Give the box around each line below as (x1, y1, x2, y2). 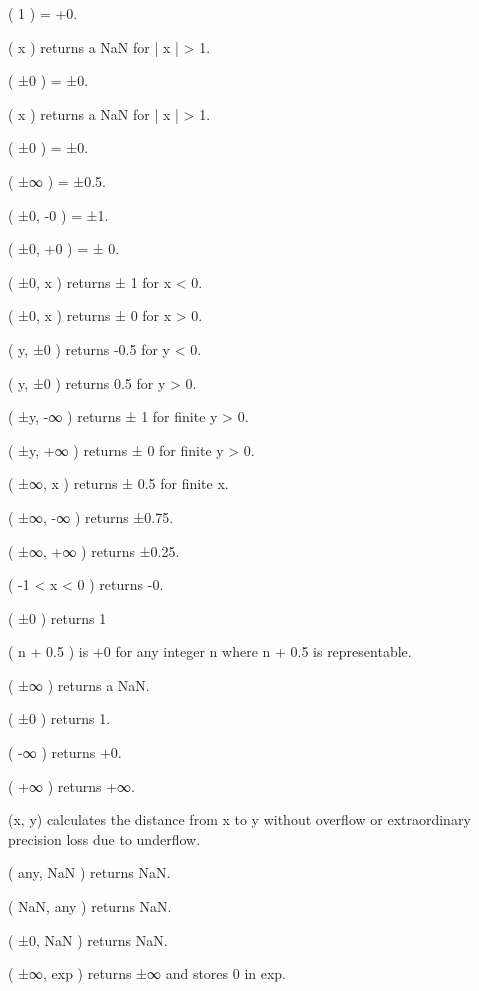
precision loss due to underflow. (8, 828, 201, 849)
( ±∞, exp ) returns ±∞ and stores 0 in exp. (8, 963, 287, 984)
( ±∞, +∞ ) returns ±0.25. (8, 540, 180, 561)
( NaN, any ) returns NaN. (8, 896, 172, 917)
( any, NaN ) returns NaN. (8, 862, 171, 883)
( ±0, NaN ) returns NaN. (8, 929, 168, 950)
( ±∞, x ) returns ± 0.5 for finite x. (8, 473, 229, 494)
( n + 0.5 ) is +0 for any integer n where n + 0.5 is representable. (8, 641, 412, 662)
